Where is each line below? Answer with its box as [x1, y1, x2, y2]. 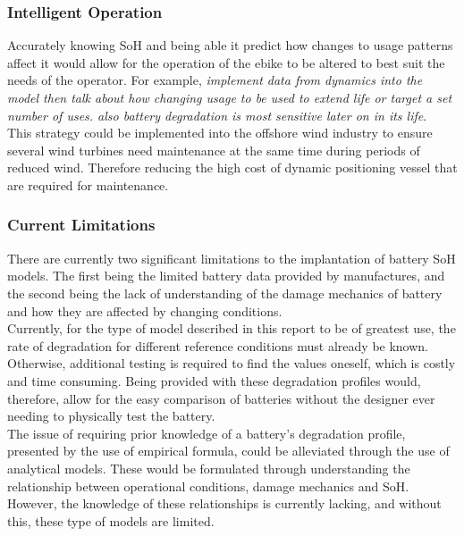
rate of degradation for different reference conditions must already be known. [7, 336, 429, 355]
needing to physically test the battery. [7, 406, 215, 425]
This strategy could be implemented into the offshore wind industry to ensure [7, 123, 433, 142]
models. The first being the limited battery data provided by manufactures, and [7, 266, 445, 285]
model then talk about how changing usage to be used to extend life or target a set [7, 88, 452, 106]
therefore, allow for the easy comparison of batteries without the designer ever [7, 389, 435, 407]
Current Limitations [7, 214, 156, 236]
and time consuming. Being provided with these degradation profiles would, [7, 371, 421, 389]
